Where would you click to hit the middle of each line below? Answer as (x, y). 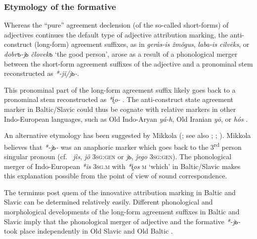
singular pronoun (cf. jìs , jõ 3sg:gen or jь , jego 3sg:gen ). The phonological (118, 156)
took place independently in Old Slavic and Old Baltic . (88, 231)
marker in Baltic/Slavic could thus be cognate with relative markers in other (120, 109)
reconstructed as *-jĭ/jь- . (42, 73)
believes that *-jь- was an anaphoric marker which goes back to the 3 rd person (123, 146)
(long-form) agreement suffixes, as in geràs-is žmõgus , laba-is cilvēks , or (142, 44)
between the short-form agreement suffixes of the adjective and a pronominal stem (128, 63)
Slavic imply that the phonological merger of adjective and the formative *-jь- (122, 221)
